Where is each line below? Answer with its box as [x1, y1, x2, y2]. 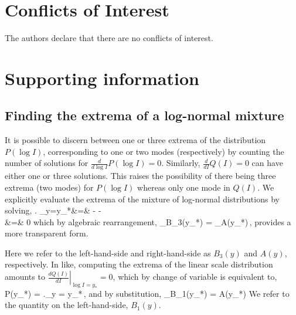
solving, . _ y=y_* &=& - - [5, 204, 101, 216]
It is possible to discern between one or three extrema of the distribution [5, 134, 266, 146]
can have [251, 157, 283, 169]
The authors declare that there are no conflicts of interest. [5, 32, 213, 44]
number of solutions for [5, 157, 89, 169]
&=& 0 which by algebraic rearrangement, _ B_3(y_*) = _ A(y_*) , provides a [5, 215, 291, 228]
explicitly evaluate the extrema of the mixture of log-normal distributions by [5, 192, 280, 205]
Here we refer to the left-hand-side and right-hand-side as [5, 246, 211, 259]
